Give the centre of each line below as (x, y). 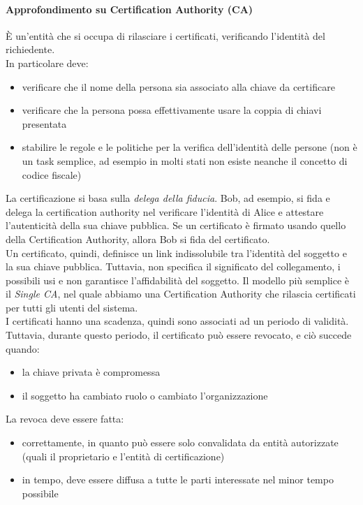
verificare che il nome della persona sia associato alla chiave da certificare (178, 86)
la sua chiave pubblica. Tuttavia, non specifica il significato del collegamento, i (173, 266)
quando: (23, 348)
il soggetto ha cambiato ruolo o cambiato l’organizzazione (145, 395)
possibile (40, 493)
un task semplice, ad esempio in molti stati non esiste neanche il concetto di (185, 160)
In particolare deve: (47, 63)
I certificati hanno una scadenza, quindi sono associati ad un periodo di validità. (177, 321)
